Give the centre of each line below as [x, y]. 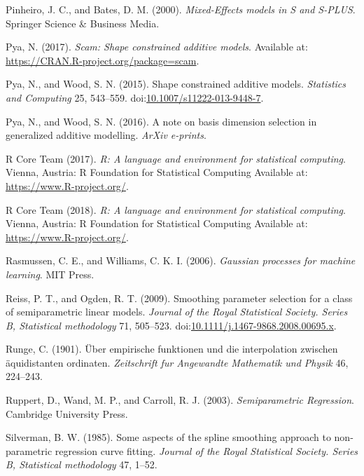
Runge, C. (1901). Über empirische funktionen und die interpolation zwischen [172, 349]
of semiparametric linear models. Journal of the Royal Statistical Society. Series [177, 312]
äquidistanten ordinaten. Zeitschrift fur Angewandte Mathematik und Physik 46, [177, 362]
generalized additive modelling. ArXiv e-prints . [106, 135]
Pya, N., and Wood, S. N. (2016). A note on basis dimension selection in [161, 121]
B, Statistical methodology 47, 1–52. [82, 464]
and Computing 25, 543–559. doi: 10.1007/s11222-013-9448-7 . [135, 97]
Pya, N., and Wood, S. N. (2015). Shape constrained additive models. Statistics [176, 84]
